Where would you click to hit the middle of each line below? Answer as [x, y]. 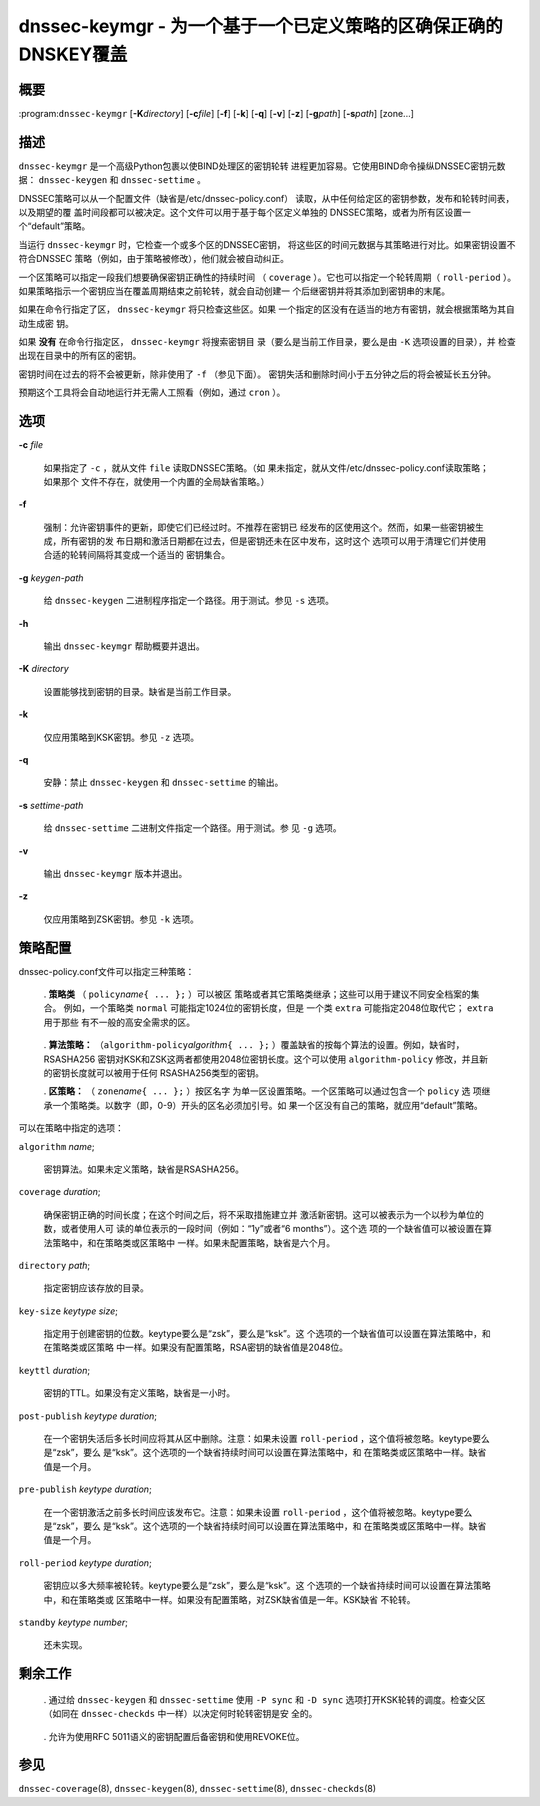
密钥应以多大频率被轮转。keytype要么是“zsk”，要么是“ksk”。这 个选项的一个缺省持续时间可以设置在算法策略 [267, 1586]
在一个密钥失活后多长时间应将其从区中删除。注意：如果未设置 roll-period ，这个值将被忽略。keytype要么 [266, 1439]
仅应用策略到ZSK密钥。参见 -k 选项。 [121, 919]
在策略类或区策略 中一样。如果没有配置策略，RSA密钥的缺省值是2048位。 [196, 1347]
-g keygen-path [51, 577]
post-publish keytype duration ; [88, 1416]
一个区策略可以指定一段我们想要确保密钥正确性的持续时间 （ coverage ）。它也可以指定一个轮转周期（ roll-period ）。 [267, 277]
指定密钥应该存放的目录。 [96, 1288]
